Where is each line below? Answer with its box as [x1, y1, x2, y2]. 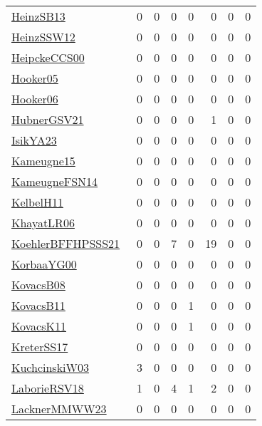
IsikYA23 [11, 132, 57, 148]
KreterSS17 [11, 338, 68, 355]
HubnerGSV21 [11, 111, 84, 128]
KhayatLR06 [11, 214, 75, 231]
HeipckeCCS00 [11, 49, 85, 66]
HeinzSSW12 [11, 28, 75, 45]
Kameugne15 [11, 152, 75, 169]
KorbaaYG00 [11, 256, 77, 272]
